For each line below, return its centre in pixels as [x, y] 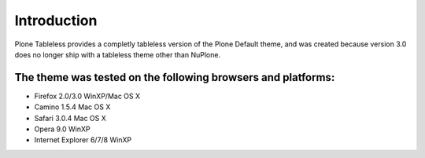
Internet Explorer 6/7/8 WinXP [83, 140]
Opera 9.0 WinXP [62, 129]
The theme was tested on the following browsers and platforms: [175, 77]
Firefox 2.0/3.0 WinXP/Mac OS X [87, 96]
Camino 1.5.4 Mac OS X [72, 107]
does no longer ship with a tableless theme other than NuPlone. [117, 54]
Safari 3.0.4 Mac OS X [70, 118]
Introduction [56, 20]
